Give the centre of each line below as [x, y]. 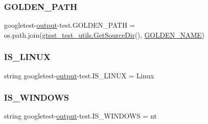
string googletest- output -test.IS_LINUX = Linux [79, 75]
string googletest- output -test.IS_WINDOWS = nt [80, 116]
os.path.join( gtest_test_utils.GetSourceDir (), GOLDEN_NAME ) [104, 34]
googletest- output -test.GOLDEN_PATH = [69, 25]
